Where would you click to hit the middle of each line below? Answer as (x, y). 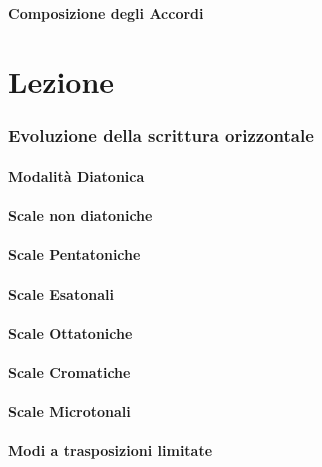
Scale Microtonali (69, 411)
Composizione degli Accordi (106, 12)
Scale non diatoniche (80, 215)
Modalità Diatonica (76, 176)
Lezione (61, 81)
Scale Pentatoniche (74, 254)
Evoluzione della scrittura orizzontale (161, 135)
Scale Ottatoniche (70, 332)
